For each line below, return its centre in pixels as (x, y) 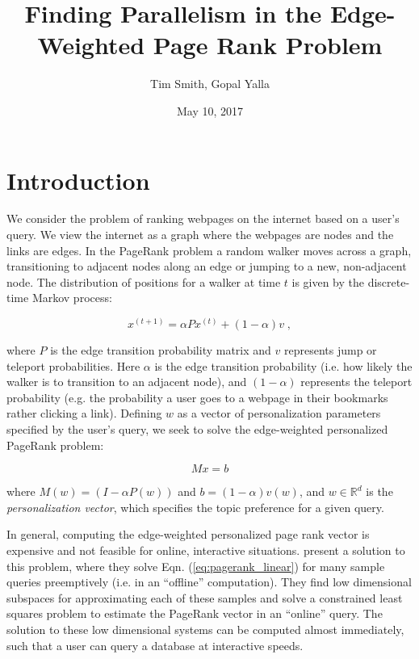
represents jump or (330, 350)
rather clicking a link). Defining (84, 413)
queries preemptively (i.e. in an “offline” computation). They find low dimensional (209, 582)
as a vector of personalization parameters (279, 413)
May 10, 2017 (210, 110)
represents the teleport (356, 382)
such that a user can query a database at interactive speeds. (155, 645)
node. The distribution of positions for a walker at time (144, 281)
